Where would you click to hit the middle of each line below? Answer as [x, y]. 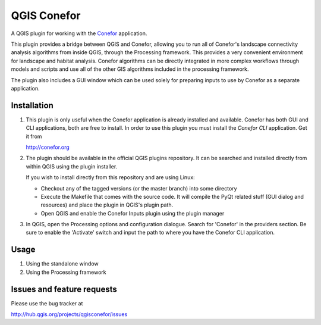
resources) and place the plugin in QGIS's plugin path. [107, 205]
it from [34, 136]
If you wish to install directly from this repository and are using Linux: [111, 177]
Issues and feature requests [64, 289]
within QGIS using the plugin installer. [72, 166]
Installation [32, 105]
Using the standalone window [62, 264]
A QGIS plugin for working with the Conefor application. [79, 33]
